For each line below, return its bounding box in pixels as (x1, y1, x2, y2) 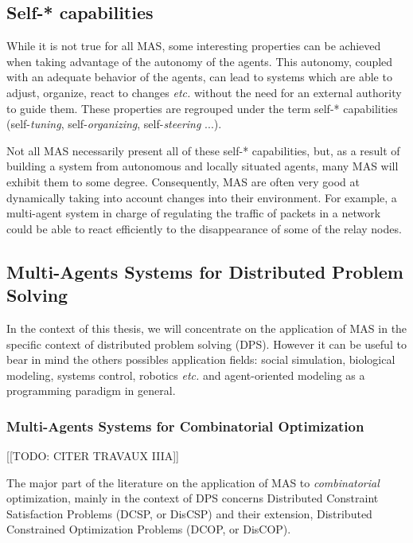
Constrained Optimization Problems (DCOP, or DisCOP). (6, 521, 291, 537)
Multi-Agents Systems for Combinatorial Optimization (6, 416, 364, 436)
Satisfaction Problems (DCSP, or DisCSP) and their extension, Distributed (6, 505, 372, 522)
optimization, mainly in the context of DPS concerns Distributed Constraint (6, 490, 379, 506)
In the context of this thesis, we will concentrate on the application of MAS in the (6, 319, 407, 336)
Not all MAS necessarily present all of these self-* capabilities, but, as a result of (6, 142, 400, 158)
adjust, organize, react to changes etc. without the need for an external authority (6, 84, 402, 100)
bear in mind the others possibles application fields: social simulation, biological (6, 351, 395, 368)
